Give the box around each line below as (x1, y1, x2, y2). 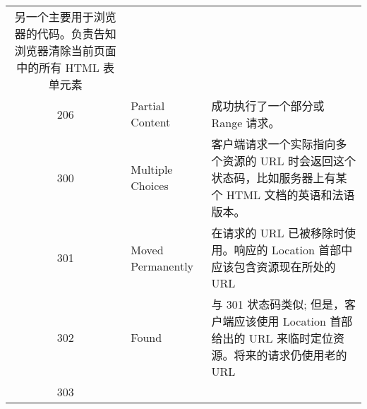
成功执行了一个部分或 (211, 97, 325, 114)
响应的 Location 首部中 (234, 242, 353, 258)
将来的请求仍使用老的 (234, 347, 347, 363)
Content (131, 114, 171, 130)
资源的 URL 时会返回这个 (222, 153, 356, 169)
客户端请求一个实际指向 (211, 136, 336, 152)
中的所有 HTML (16, 59, 100, 76)
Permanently (131, 257, 194, 274)
